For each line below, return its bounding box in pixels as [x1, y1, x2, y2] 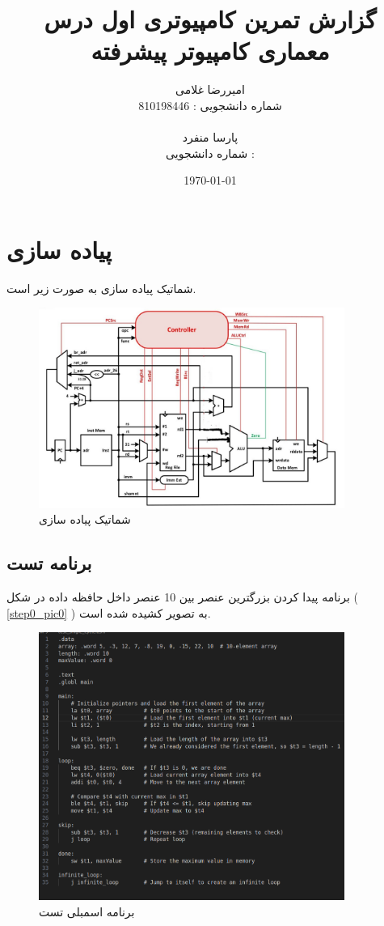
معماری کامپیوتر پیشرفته [91, 34, 330, 67]
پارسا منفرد [182, 129, 238, 146]
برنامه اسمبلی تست [39, 903, 135, 920]
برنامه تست [6, 550, 92, 576]
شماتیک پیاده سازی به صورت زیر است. [6, 279, 196, 296]
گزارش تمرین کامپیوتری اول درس [44, 2, 377, 36]
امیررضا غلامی [175, 81, 245, 98]
